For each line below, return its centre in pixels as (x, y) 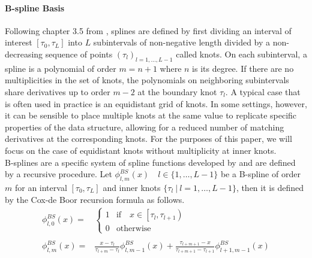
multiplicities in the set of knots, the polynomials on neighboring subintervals (147, 80)
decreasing (24, 54)
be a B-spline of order (260, 174)
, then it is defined (270, 187)
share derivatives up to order (58, 91)
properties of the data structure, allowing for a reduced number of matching (145, 127)
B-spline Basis (35, 7)
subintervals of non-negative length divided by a (182, 42)
